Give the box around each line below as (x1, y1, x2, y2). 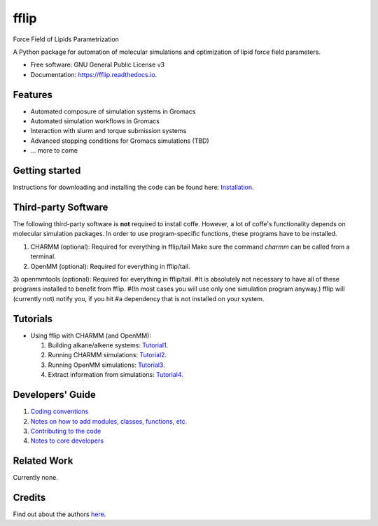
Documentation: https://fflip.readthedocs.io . (30, 70, 157, 78)
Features (13, 88, 52, 101)
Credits (13, 492, 46, 504)
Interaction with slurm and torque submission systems (30, 127, 187, 135)
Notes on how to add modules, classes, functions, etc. (30, 417, 188, 425)
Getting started (13, 165, 81, 177)
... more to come (30, 146, 78, 155)
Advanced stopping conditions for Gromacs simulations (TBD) (30, 137, 209, 145)
